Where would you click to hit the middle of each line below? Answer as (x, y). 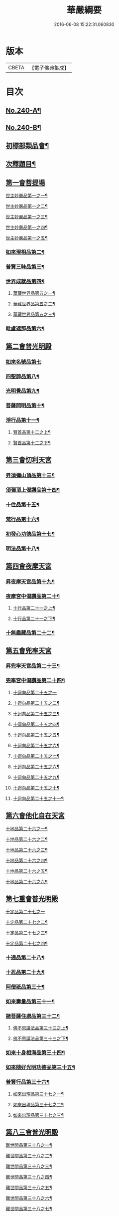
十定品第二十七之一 (25, 912)
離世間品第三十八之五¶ (29, 1188)
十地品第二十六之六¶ (27, 881)
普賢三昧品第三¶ (25, 267)
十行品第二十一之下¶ (34, 618)
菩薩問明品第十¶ (25, 405)
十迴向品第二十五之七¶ (36, 756)
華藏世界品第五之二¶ (34, 304)
